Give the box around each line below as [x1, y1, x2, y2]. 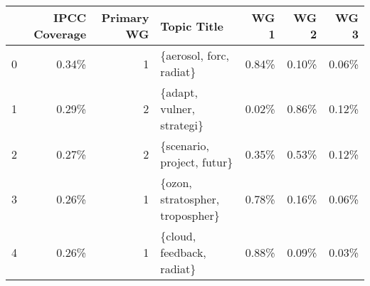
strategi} [160, 117, 203, 133]
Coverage [33, 26, 87, 42]
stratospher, [160, 191, 220, 207]
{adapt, [160, 84, 198, 100]
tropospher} [160, 207, 220, 223]
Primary [101, 9, 149, 26]
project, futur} [160, 154, 233, 170]
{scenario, [160, 137, 209, 154]
